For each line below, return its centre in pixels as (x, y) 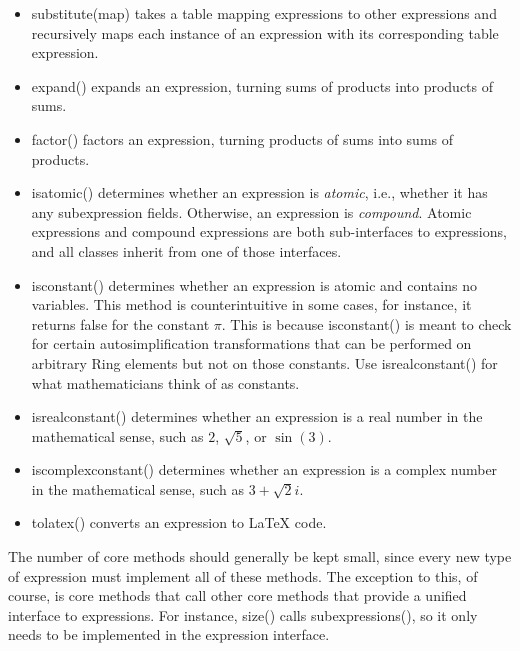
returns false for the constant (120, 323)
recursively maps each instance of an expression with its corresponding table (265, 32)
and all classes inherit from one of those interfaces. (186, 250)
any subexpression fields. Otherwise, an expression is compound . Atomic (251, 211)
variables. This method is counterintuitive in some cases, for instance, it (251, 304)
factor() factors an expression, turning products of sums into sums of (242, 138)
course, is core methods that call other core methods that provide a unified (237, 595)
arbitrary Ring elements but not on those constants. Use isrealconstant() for (264, 362)
